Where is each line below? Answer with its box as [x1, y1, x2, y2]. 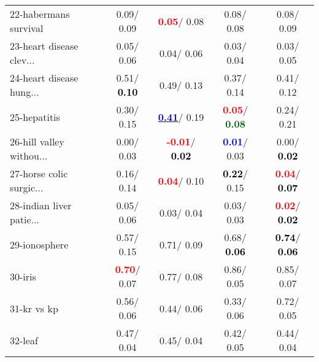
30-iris [10, 269, 36, 283]
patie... [10, 212, 40, 226]
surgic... [10, 180, 44, 194]
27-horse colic [10, 166, 68, 180]
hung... [10, 85, 39, 99]
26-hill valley [10, 134, 64, 148]
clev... [10, 53, 35, 67]
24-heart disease [10, 71, 79, 85]
